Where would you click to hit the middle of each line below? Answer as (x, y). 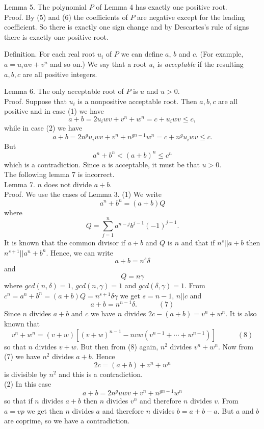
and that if (198, 243)
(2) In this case (28, 384)
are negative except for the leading (191, 17)
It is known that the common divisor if (65, 243)
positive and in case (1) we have (54, 111)
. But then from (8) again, (117, 346)
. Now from (236, 346)
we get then (45, 410)
